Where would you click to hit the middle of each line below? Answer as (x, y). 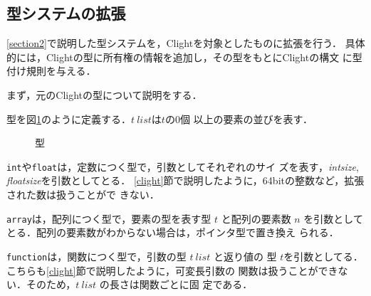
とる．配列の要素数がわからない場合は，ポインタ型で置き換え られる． (173, 232)
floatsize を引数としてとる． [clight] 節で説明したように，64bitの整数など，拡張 (185, 180)
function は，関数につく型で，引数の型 (96, 256)
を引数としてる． (323, 256)
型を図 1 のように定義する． (69, 118)
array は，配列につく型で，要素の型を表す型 (109, 218)
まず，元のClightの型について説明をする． (104, 94)
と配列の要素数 (256, 218)
